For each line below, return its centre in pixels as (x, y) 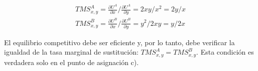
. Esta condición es (225, 52)
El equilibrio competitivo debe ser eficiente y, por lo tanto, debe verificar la (119, 42)
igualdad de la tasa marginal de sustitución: (71, 52)
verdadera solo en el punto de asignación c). (72, 62)
